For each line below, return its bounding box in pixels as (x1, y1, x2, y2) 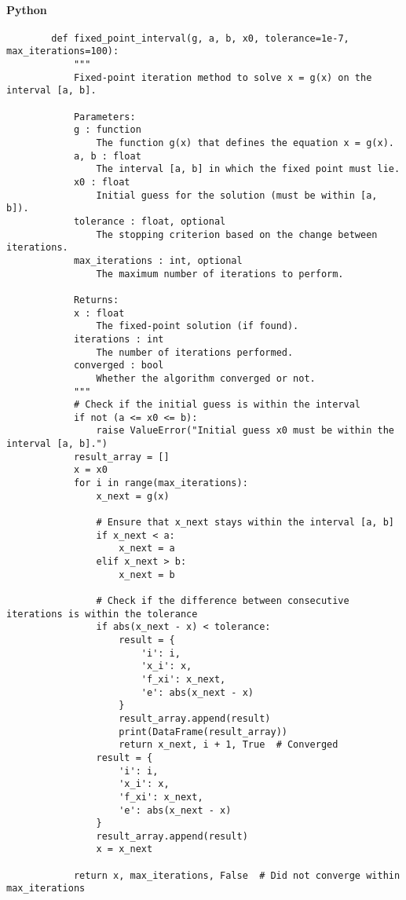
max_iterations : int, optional (73, 254, 243, 266)
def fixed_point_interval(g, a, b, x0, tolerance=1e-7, (51, 32, 349, 44)
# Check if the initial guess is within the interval (73, 399, 361, 411)
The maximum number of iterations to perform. (96, 268, 344, 280)
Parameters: (73, 111, 136, 123)
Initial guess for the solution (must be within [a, (96, 189, 378, 201)
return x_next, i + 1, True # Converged (119, 739, 338, 751)
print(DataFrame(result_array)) (119, 726, 287, 737)
